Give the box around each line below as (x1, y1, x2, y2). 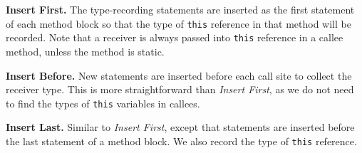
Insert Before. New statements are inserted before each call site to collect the (6, 68, 352, 83)
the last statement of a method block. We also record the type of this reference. (6, 133, 357, 148)
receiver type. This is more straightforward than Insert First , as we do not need (6, 82, 354, 97)
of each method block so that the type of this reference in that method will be (6, 16, 351, 31)
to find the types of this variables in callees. (6, 95, 200, 110)
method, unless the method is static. (6, 43, 165, 58)
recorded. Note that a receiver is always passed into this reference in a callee (6, 30, 343, 45)
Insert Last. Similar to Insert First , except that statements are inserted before (6, 120, 355, 134)
